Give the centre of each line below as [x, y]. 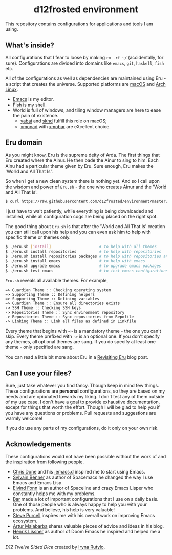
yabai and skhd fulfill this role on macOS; [63, 121]
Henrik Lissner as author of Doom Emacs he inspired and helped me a [87, 532]
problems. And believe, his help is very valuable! [64, 510]
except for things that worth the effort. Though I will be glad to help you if [83, 407]
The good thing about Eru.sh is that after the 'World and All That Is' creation [85, 227]
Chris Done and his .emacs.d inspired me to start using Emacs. [79, 472]
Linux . [12, 89]
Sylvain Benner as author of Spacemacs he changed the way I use [83, 477]
